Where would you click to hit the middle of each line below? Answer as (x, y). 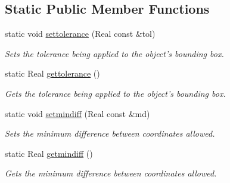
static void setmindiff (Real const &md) (77, 113)
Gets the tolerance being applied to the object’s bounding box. (115, 93)
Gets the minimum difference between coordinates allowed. (111, 173)
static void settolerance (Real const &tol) (80, 34)
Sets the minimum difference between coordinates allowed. (110, 133)
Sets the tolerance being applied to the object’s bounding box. (114, 53)
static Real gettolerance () (52, 73)
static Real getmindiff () (49, 153)
